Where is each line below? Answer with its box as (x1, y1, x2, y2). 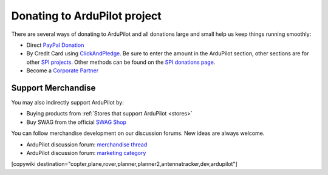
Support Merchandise (11, 83, 96, 93)
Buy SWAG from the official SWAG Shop (26, 118, 127, 126)
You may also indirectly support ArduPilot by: (11, 99, 125, 106)
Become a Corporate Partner (26, 67, 99, 74)
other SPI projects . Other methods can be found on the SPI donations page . (26, 58, 216, 66)
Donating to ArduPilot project (11, 9, 162, 22)
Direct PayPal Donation (26, 41, 84, 49)
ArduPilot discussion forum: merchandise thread (26, 140, 148, 148)
